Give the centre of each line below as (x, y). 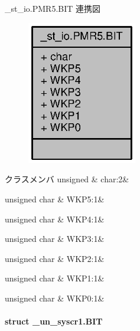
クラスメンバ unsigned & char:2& (67, 179)
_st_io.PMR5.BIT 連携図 (53, 8)
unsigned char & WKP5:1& (55, 199)
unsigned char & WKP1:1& (55, 278)
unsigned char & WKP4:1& (55, 219)
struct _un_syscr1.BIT (54, 321)
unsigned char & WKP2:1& (55, 258)
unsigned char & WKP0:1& (55, 298)
